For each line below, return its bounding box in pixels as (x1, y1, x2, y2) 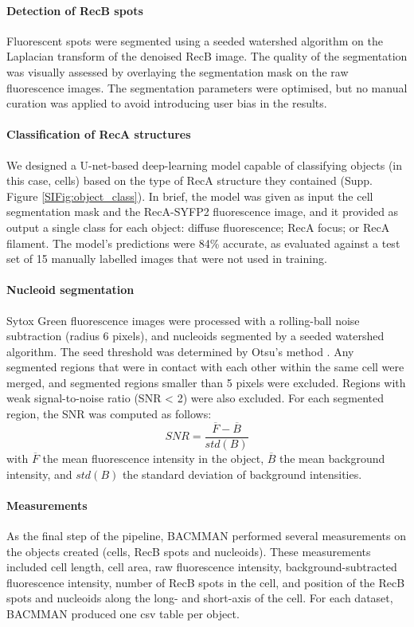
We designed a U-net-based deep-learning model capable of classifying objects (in (6, 156, 403, 173)
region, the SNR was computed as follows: (6, 406, 212, 422)
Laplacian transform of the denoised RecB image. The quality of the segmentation (6, 48, 408, 65)
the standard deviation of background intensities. (122, 465, 362, 482)
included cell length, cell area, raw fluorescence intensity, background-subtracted (6, 558, 397, 575)
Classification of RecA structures (6, 126, 191, 143)
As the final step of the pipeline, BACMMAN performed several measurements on (6, 527, 406, 543)
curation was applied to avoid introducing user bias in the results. (6, 95, 327, 112)
